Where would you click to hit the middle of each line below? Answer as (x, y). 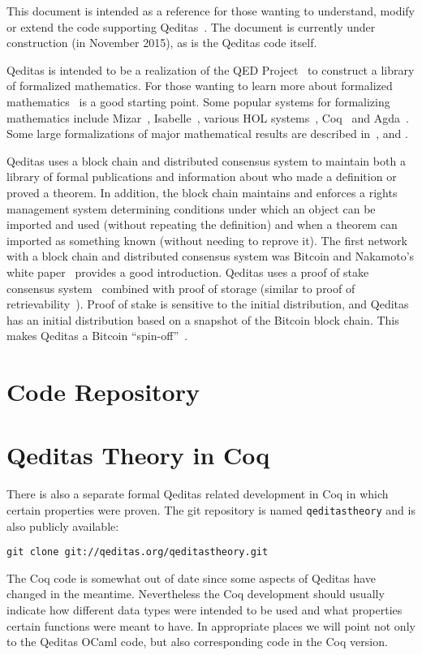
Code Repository (103, 392)
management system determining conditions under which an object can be (191, 208)
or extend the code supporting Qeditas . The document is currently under (191, 26)
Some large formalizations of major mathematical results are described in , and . (207, 134)
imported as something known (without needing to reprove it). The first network (207, 240)
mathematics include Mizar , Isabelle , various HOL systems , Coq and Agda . (208, 117)
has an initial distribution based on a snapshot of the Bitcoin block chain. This (203, 319)
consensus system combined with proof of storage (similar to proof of (181, 288)
